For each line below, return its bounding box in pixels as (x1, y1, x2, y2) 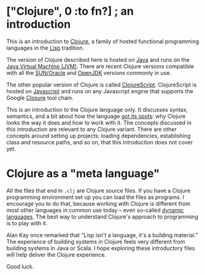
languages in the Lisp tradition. (6, 44, 85, 52)
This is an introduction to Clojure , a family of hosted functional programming (6, 37, 199, 45)
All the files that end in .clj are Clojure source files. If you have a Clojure (6, 187, 191, 194)
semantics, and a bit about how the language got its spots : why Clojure (6, 112, 186, 120)
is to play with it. (6, 219, 48, 227)
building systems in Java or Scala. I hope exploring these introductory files (6, 244, 195, 252)
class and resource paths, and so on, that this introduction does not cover (6, 138, 193, 145)
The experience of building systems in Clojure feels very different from (6, 238, 185, 245)
